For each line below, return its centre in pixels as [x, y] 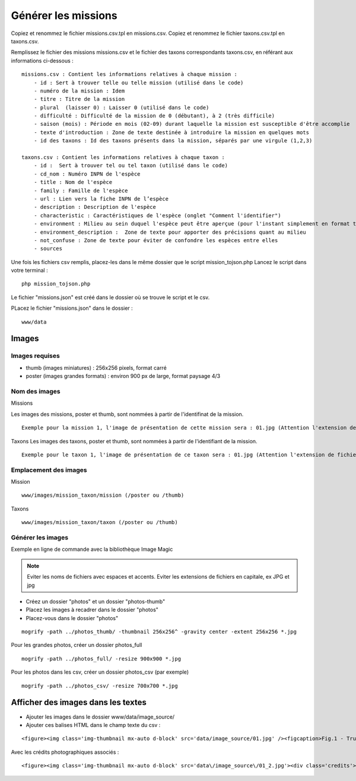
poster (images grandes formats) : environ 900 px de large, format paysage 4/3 [123, 376]
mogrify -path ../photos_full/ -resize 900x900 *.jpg [101, 658]
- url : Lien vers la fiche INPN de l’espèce [101, 199]
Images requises [36, 356]
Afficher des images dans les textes [79, 702]
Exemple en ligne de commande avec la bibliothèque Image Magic [92, 550]
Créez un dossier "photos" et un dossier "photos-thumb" [96, 601]
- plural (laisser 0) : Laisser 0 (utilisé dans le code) [121, 107]
